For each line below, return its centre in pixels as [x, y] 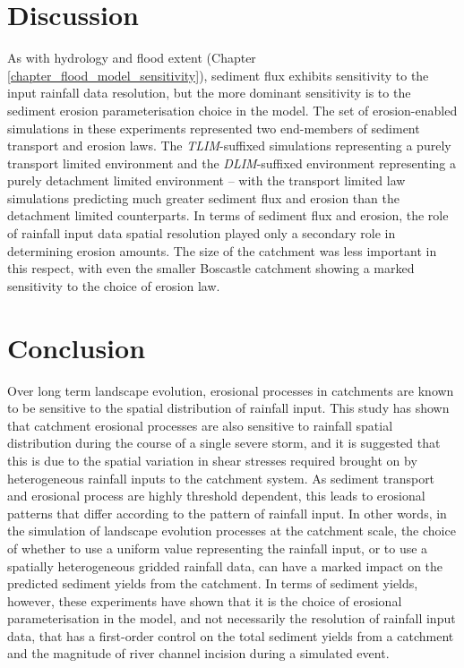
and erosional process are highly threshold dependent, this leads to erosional [216, 496]
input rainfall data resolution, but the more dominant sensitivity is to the [209, 93]
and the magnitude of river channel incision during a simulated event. [198, 653]
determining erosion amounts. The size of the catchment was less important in [222, 250]
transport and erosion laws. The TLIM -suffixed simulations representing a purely [229, 146]
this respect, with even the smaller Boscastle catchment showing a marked [211, 268]
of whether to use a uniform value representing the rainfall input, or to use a [218, 548]
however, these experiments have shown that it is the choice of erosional [205, 600]
